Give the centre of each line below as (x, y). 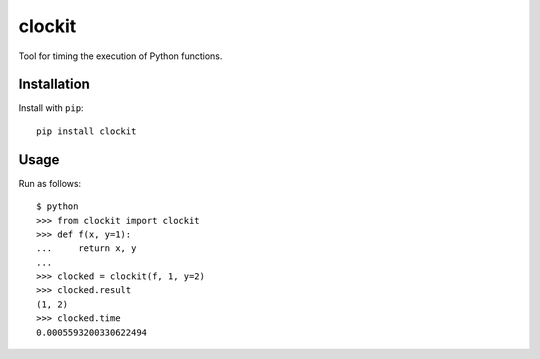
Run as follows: (50, 183)
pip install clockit (86, 131)
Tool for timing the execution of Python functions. (120, 56)
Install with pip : (51, 108)
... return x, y (86, 248)
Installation (54, 84)
